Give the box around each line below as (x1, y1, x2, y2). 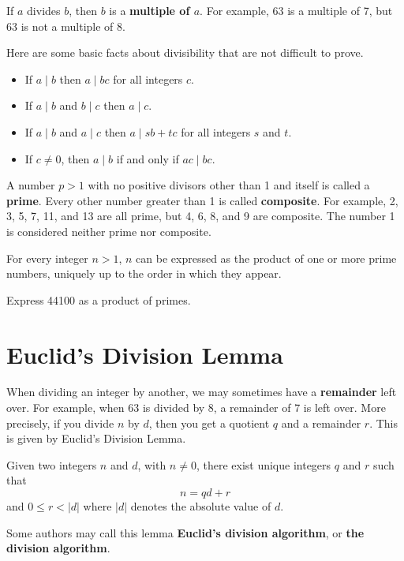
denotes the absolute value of (130, 498, 271, 514)
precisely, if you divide (6, 414, 114, 431)
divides (27, 2, 61, 18)
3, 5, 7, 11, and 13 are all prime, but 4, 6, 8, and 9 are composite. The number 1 (6, 208, 395, 224)
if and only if (116, 150, 179, 166)
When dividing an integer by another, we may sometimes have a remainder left (6, 383, 397, 400)
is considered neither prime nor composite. (6, 223, 211, 239)
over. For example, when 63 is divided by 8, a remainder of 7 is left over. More (6, 399, 386, 416)
